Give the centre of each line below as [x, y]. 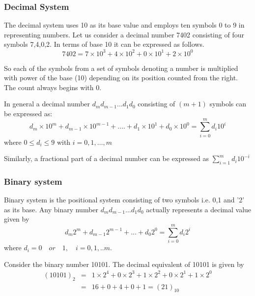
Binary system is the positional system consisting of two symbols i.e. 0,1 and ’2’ [124, 200]
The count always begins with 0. [53, 87]
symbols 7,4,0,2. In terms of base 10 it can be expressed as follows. [104, 44]
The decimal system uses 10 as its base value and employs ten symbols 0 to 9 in [124, 25]
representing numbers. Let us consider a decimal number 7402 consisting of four [124, 34]
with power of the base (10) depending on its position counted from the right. [121, 78]
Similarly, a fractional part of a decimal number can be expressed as [106, 158]
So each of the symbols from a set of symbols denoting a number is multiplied [121, 68]
